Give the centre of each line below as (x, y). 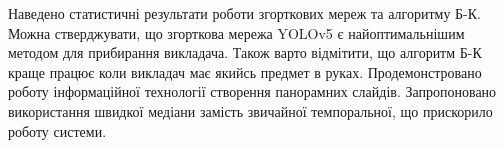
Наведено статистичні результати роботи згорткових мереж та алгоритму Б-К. (244, 13)
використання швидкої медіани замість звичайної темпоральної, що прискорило (250, 110)
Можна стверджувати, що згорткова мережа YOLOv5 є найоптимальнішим (236, 32)
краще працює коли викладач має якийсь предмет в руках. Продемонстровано (245, 71)
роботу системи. (57, 130)
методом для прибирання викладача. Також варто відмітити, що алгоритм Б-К (245, 52)
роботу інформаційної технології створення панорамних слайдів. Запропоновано (252, 91)
